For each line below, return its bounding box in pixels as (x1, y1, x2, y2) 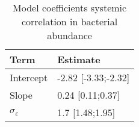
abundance (47, 28, 92, 42)
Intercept (10, 70, 48, 84)
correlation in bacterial (21, 14, 118, 28)
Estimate (57, 52, 100, 66)
